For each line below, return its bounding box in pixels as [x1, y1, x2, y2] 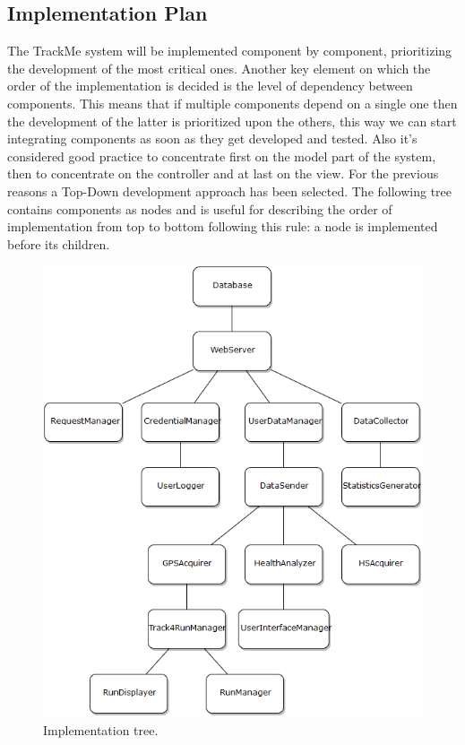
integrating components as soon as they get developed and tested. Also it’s [7, 129, 418, 148]
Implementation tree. [43, 720, 159, 739]
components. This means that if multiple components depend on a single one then [7, 93, 458, 112]
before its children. [7, 234, 110, 253]
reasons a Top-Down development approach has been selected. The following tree [7, 181, 452, 200]
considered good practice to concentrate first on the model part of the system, [7, 146, 436, 165]
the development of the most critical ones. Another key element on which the [7, 58, 431, 77]
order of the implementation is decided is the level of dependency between [7, 76, 413, 95]
